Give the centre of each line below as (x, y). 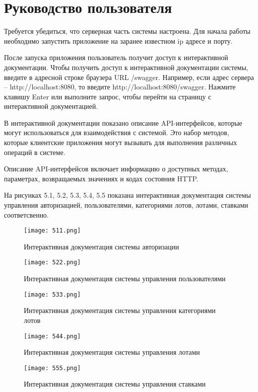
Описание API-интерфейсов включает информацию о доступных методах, (116, 169)
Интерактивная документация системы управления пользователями (125, 278)
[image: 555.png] (52, 368)
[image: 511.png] (52, 231)
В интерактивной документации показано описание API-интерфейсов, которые (123, 122)
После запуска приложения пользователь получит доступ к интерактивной (116, 57)
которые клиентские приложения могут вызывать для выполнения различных (121, 142)
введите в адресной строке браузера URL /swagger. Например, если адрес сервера (129, 77)
